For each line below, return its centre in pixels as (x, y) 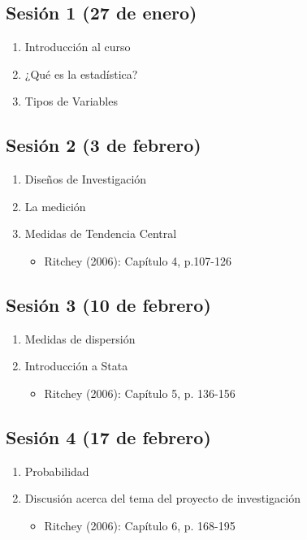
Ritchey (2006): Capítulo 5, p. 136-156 (140, 393)
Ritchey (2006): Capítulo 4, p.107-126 (138, 260)
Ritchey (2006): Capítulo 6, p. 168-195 (140, 525)
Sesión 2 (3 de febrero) (104, 145)
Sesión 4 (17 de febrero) (108, 436)
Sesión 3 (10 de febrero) (108, 304)
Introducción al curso (78, 47)
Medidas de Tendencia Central (101, 233)
